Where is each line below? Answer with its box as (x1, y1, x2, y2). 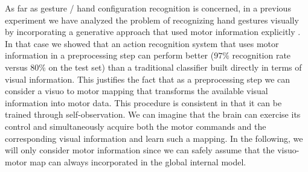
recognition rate (232, 49, 291, 62)
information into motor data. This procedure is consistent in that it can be (5, 96, 282, 109)
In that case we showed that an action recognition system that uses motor (5, 37, 279, 49)
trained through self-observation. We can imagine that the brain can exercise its (5, 108, 301, 121)
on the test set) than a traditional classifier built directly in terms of (48, 60, 302, 73)
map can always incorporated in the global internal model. (30, 155, 246, 168)
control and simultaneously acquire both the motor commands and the (5, 119, 266, 132)
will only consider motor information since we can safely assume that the (5, 144, 275, 156)
